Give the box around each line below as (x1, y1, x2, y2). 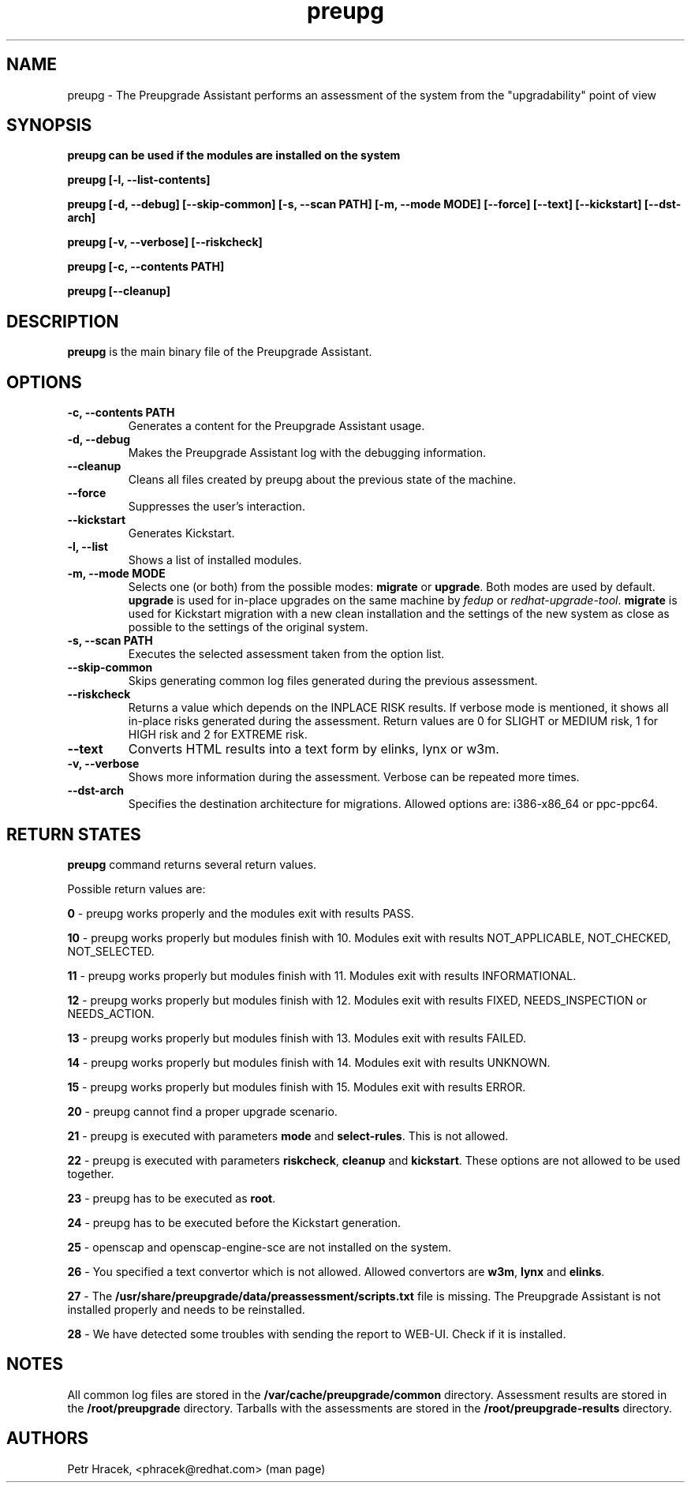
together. (67, 1166, 114, 1180)
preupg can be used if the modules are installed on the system (67, 148, 401, 163)
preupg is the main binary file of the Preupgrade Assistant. (67, 345, 372, 359)
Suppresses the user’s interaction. (128, 499, 305, 514)
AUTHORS (6, 1428, 89, 1449)
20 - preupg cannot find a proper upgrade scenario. (67, 1104, 338, 1118)
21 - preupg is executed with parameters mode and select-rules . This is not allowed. (67, 1128, 509, 1143)
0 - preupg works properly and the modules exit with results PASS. (67, 906, 414, 920)
